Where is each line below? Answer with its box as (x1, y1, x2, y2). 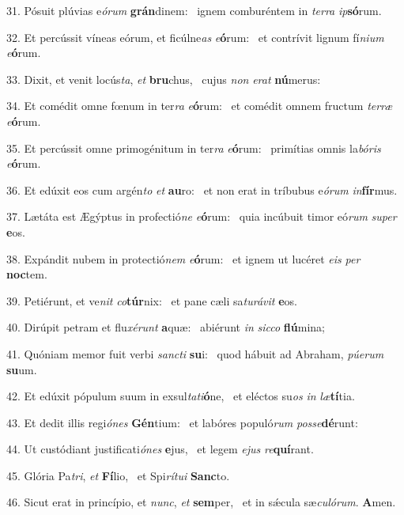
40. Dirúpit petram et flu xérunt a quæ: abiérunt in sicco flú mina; (6, 319, 325, 335)
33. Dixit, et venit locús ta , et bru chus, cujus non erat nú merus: (6, 70, 321, 87)
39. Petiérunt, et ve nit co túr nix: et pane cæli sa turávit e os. (6, 292, 297, 309)
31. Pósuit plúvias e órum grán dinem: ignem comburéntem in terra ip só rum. (6, 2, 382, 18)
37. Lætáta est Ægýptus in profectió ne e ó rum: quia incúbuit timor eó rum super (6, 208, 397, 225)
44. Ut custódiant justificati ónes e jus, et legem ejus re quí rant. (6, 441, 314, 457)
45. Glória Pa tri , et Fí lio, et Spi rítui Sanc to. (6, 467, 230, 483)
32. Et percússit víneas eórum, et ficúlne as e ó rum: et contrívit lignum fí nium (6, 28, 384, 45)
